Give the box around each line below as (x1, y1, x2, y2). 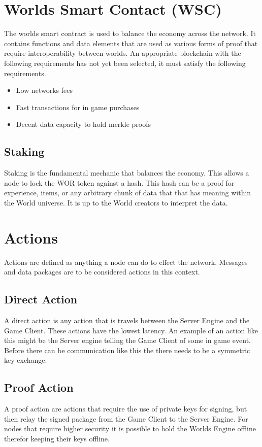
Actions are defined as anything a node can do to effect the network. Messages (4, 256, 248, 267)
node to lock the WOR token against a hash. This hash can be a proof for (4, 177, 235, 188)
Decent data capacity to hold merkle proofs (16, 119, 151, 129)
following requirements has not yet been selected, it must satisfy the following (4, 57, 246, 68)
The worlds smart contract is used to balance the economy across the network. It (4, 28, 256, 39)
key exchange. (4, 355, 47, 365)
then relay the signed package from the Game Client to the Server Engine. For (4, 413, 248, 424)
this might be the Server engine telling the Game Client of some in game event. (4, 335, 251, 346)
